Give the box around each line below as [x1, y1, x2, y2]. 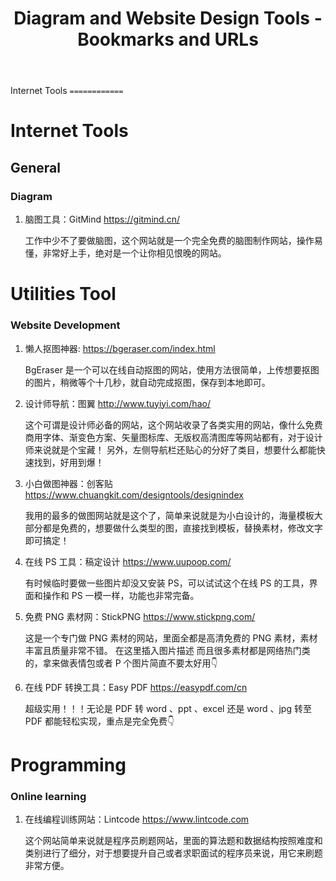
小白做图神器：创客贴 [24, 477, 113, 489]
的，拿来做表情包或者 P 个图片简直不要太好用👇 [24, 657, 218, 669]
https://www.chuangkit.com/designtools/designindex [24, 488, 244, 501]
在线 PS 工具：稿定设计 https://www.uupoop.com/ [24, 555, 232, 567]
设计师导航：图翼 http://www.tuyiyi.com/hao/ [24, 397, 211, 409]
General [10, 159, 62, 176]
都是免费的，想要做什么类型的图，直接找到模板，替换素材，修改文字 [42, 522, 323, 534]
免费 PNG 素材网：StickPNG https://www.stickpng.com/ [24, 610, 256, 622]
